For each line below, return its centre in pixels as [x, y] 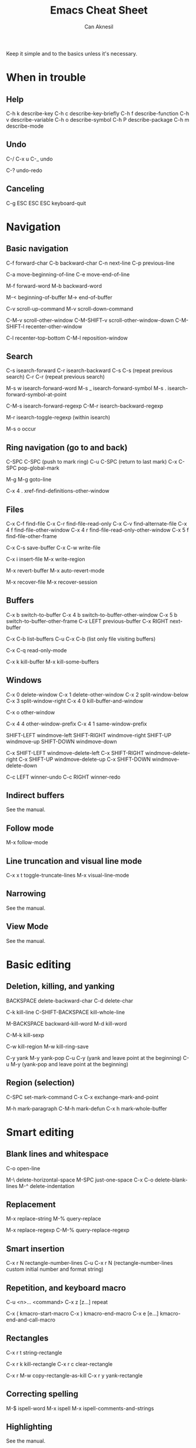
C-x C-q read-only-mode [36, 650]
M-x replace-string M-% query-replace [54, 1219]
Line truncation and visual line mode [74, 861]
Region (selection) [40, 1083]
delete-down [21, 765]
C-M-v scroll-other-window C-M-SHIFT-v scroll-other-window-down [90, 320]
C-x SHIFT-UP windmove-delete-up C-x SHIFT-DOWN [85, 759]
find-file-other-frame [31, 536]
